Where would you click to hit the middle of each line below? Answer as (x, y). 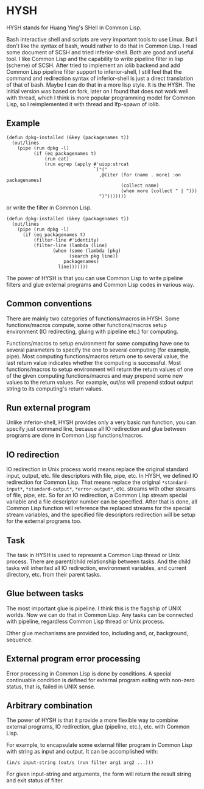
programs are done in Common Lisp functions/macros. (75, 435)
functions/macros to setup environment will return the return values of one (100, 369)
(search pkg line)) (94, 256)
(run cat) (57, 159)
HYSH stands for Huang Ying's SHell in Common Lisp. (74, 27)
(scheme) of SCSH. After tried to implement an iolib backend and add (93, 65)
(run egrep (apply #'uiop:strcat (87, 164)
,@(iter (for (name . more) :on (140, 175)
